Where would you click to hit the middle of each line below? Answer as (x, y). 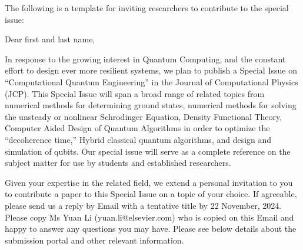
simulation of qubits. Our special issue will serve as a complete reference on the (148, 151)
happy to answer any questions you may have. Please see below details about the (151, 229)
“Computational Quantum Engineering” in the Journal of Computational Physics (151, 81)
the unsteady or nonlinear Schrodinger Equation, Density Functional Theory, (144, 116)
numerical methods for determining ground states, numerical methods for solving (151, 105)
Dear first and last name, (50, 39)
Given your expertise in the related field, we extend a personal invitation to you (149, 182)
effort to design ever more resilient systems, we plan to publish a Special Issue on (151, 70)
